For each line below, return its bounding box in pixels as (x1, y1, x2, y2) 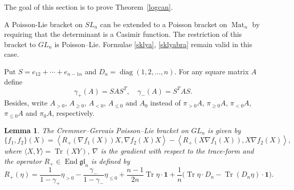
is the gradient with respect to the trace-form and (100, 145, 254, 156)
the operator (4, 155, 42, 166)
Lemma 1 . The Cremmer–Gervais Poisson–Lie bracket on (4, 124, 189, 135)
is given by (207, 124, 241, 135)
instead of (150, 97, 181, 108)
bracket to (4, 38, 36, 49)
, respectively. (52, 108, 95, 118)
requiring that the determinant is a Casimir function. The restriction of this (4, 29, 242, 39)
